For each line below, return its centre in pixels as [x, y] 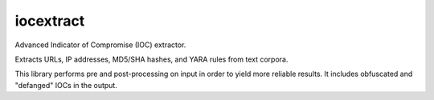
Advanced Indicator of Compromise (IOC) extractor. [100, 45]
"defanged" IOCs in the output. [66, 85]
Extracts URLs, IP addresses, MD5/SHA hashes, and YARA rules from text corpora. [151, 59]
